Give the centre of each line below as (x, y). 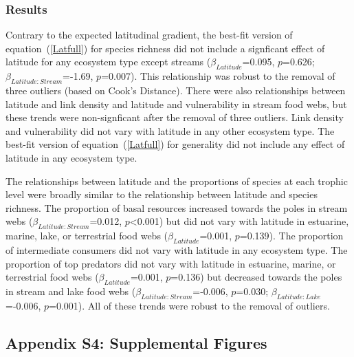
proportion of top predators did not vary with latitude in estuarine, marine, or (171, 263)
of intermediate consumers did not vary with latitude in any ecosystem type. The (177, 249)
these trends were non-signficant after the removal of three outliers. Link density (175, 117)
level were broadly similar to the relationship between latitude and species (162, 194)
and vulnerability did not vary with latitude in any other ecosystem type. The (170, 130)
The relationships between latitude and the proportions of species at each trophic (177, 181)
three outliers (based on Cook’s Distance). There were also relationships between (176, 90)
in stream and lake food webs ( (71, 291)
